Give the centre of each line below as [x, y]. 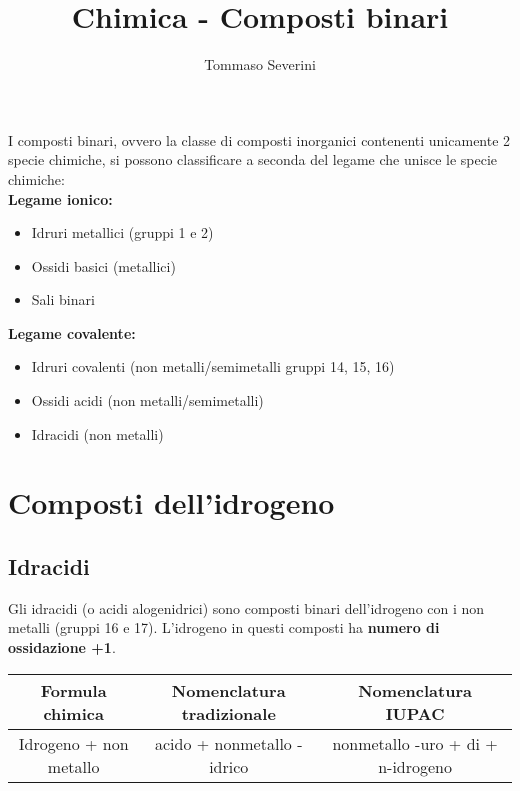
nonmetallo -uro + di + [415, 743]
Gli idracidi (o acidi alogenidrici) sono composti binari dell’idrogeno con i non [246, 607]
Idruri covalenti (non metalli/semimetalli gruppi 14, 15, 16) [213, 366]
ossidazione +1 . [62, 647]
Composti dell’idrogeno [171, 502]
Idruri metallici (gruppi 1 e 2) [122, 232]
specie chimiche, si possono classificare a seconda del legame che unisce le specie [253, 159]
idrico [229, 766]
